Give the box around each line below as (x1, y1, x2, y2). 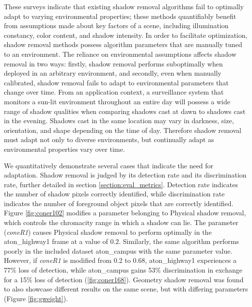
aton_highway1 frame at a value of (4, 236, 108, 246)
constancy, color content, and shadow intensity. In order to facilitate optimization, (4, 30, 248, 40)
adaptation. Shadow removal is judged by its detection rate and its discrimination (4, 170, 247, 180)
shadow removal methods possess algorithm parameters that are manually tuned (4, 39, 242, 49)
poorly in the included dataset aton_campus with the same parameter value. (4, 245, 233, 256)
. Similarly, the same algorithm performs (119, 236, 239, 246)
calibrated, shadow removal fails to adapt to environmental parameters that (4, 77, 229, 87)
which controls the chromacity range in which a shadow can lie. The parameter (4, 217, 238, 227)
